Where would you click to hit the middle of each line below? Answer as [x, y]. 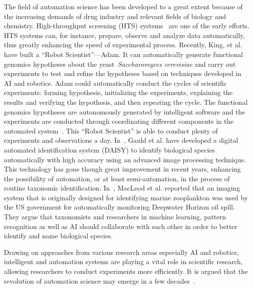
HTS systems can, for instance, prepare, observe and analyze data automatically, [125, 35]
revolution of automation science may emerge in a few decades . [100, 280]
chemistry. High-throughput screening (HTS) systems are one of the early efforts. [127, 26]
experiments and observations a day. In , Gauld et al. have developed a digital [121, 140]
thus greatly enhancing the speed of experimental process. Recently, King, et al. [123, 45]
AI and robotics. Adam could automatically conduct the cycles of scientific [116, 83]
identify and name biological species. [58, 236]
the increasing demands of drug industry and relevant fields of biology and [115, 16]
